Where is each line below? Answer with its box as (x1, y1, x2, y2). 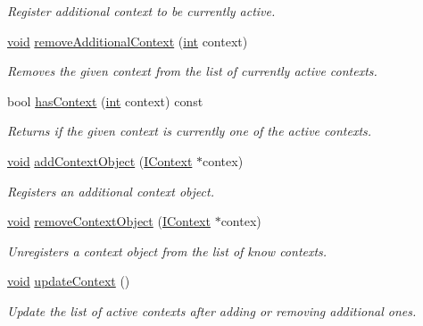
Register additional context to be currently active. (7, 2, 276, 20)
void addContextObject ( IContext (7, 151, 193, 170)
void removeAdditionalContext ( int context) (7, 31, 248, 50)
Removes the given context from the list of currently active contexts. (7, 62, 377, 80)
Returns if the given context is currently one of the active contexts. (7, 121, 372, 140)
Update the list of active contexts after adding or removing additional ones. (7, 301, 417, 320)
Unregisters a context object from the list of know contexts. (7, 241, 328, 260)
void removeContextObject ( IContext (7, 212, 211, 230)
